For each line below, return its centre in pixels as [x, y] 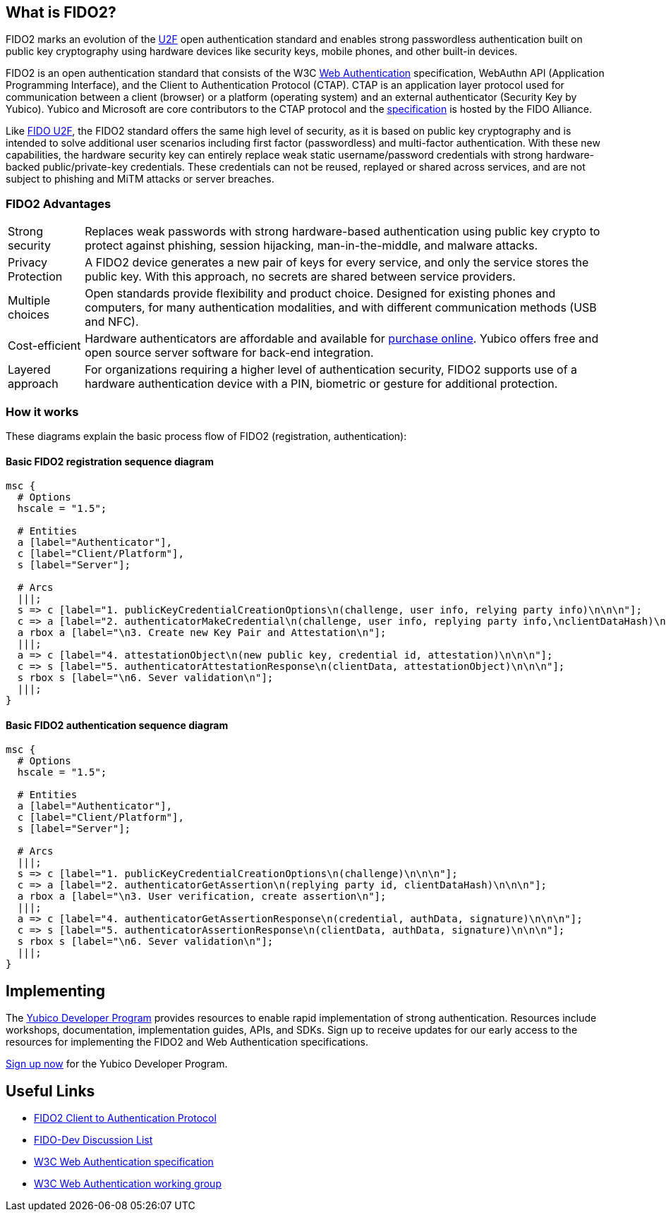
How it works [42, 411]
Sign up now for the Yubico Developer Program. [117, 1064]
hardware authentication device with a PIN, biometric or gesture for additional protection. [321, 384]
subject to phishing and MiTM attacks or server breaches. [140, 179]
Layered [29, 370]
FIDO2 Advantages [59, 203]
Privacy [28, 263]
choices [29, 315]
